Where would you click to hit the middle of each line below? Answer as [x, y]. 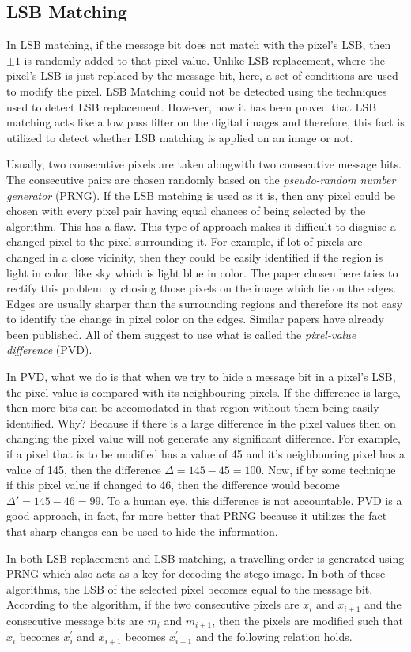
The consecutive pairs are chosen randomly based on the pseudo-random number [201, 179]
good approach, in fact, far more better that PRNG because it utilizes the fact [197, 516]
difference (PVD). [49, 350]
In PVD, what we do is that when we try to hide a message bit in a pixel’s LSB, [201, 377]
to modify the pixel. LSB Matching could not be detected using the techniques [197, 90]
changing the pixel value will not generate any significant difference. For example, [204, 438]
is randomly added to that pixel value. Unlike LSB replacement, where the [204, 60]
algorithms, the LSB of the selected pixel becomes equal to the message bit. [190, 588]
